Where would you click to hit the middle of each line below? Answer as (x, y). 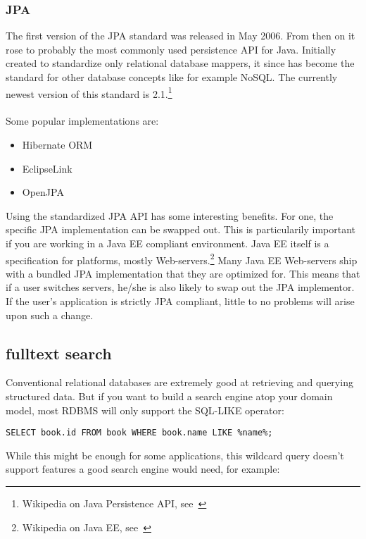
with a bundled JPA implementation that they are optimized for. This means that (183, 273)
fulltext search (59, 353)
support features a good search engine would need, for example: (143, 469)
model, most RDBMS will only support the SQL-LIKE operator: (145, 410)
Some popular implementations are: (82, 121)
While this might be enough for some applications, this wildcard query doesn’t (175, 455)
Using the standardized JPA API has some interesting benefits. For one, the (170, 215)
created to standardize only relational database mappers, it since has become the (180, 63)
